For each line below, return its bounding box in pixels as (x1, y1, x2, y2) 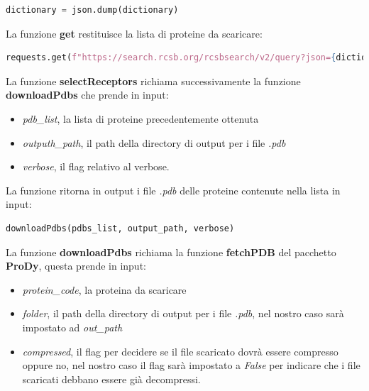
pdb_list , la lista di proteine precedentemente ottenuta (22, 111, 259, 126)
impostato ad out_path (22, 319, 123, 334)
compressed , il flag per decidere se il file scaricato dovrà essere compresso (22, 343, 338, 358)
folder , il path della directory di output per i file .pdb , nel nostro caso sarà (22, 306, 344, 321)
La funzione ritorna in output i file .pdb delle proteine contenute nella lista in (6, 182, 341, 197)
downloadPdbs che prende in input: (6, 87, 169, 102)
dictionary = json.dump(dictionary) (6, 5, 179, 15)
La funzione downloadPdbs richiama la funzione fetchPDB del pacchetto (6, 244, 336, 259)
